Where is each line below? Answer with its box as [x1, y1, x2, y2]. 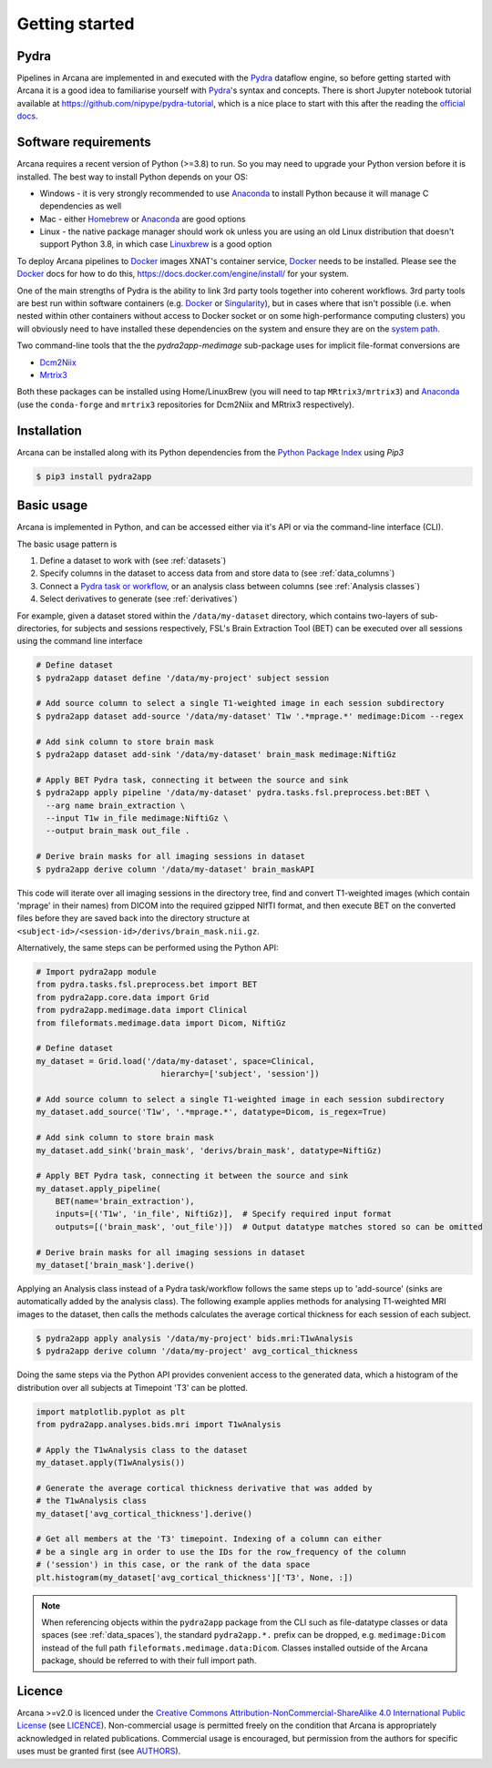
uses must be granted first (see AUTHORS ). [16, 1745, 181, 1757]
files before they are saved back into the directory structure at [16, 913, 251, 924]
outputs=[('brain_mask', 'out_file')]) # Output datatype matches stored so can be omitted [55, 1221, 483, 1231]
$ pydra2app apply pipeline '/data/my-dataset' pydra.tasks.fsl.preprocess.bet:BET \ [36, 788, 430, 798]
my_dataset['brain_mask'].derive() [36, 1260, 195, 1271]
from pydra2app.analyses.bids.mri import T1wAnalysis [36, 1419, 282, 1429]
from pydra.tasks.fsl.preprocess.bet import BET [36, 979, 258, 990]
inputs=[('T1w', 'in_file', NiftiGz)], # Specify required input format [55, 1209, 392, 1220]
